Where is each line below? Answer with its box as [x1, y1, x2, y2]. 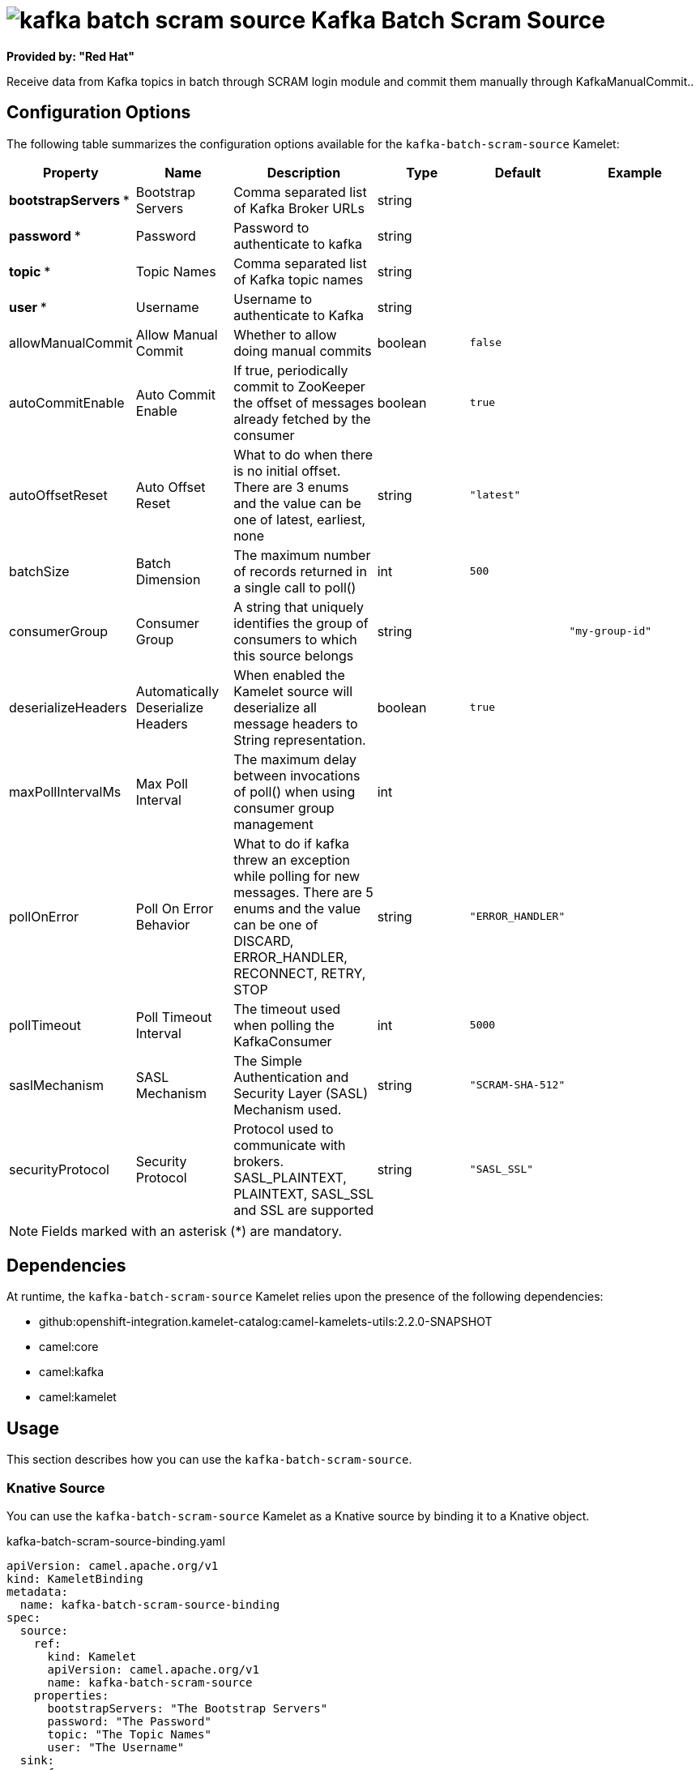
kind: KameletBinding [6, 1572, 143, 1586]
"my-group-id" [569, 625, 652, 638]
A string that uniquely [233, 598, 364, 615]
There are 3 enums [233, 478, 349, 495]
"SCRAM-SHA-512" [469, 1079, 566, 1092]
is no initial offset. [233, 462, 341, 479]
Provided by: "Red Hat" [6, 49, 134, 63]
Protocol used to [233, 1120, 334, 1137]
